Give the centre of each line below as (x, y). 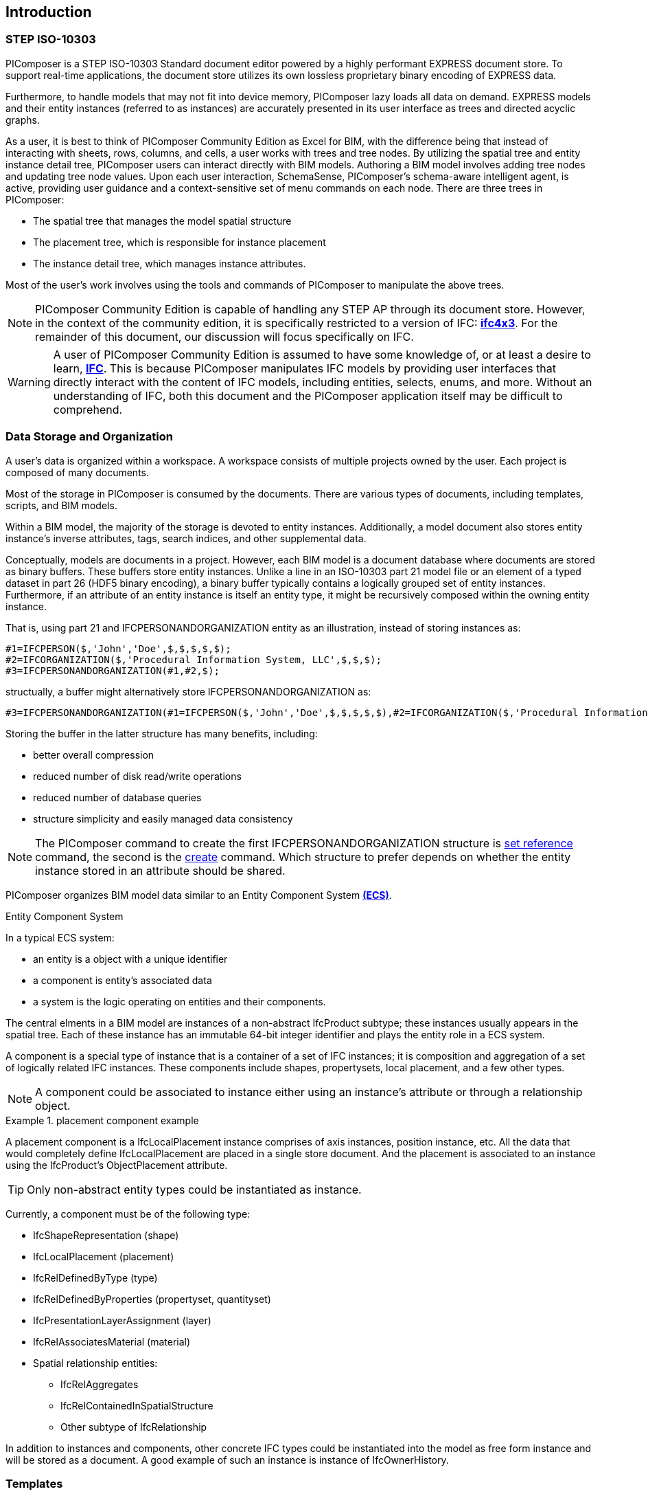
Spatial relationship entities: (95, 1363)
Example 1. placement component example (102, 1120)
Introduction (49, 12)
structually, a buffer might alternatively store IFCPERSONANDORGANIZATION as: (188, 691)
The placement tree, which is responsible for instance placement (180, 242)
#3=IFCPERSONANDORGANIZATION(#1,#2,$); (113, 670)
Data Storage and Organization (89, 437)
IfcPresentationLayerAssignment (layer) (122, 1320)
